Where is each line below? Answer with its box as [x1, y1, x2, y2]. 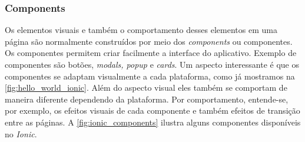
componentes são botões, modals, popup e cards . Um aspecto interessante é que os [5, 58, 299, 70]
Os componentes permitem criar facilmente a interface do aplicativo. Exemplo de [5, 47, 297, 59]
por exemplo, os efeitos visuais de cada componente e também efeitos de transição [5, 104, 300, 117]
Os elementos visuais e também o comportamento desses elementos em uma [5, 24, 277, 36]
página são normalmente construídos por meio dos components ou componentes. [5, 35, 293, 47]
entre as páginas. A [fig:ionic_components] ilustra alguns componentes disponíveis [5, 115, 301, 128]
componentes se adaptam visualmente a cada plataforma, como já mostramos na [5, 70, 295, 82]
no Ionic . [5, 127, 37, 140]
